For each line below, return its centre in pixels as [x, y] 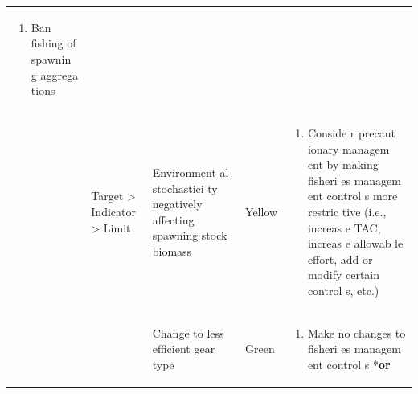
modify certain [344, 275]
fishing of [53, 43]
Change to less [188, 332]
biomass [172, 250]
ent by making [343, 164]
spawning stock [190, 235]
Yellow [262, 211]
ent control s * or [349, 364]
